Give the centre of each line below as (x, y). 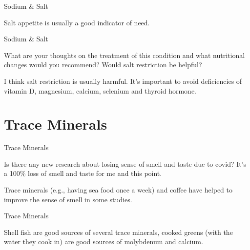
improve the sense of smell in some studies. (68, 199)
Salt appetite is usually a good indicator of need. (77, 22)
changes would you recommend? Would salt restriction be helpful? (103, 65)
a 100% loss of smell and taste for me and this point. (83, 173)
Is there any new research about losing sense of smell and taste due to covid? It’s (125, 163)
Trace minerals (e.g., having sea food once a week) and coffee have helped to (118, 190)
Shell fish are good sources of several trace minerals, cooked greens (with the (118, 232)
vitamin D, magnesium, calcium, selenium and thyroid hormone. (100, 90)
